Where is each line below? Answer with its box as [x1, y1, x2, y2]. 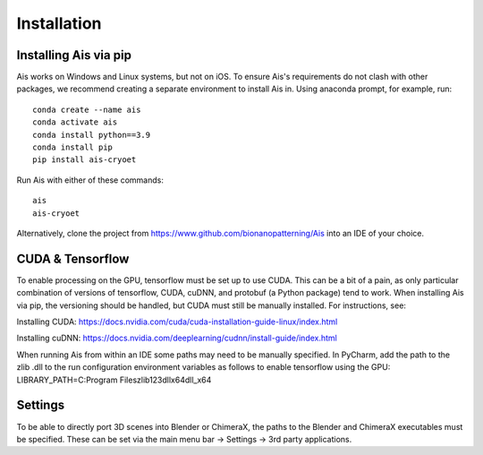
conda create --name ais [32, 104, 141, 115]
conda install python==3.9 [32, 130, 151, 140]
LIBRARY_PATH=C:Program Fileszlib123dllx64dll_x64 [16, 374, 212, 385]
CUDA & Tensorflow [16, 251, 130, 266]
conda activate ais [32, 117, 118, 127]
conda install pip [32, 142, 114, 152]
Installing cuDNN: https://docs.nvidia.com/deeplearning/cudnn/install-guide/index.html [16, 332, 337, 344]
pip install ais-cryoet [32, 155, 137, 165]
